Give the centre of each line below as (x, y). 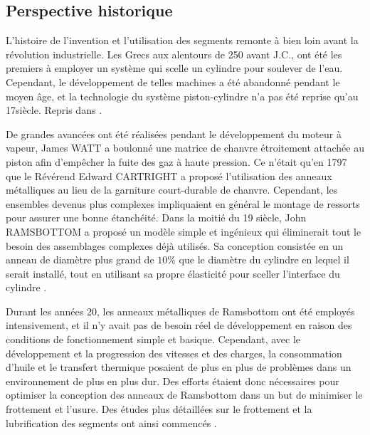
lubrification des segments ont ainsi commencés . (111, 423)
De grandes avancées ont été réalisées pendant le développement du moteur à (174, 133)
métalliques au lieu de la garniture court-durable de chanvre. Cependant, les (172, 190)
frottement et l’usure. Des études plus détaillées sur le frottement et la (159, 409)
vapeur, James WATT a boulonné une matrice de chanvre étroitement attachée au (185, 148)
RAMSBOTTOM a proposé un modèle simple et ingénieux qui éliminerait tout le (184, 231)
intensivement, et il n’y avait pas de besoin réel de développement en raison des (179, 325)
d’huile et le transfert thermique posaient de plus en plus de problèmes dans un (179, 367)
